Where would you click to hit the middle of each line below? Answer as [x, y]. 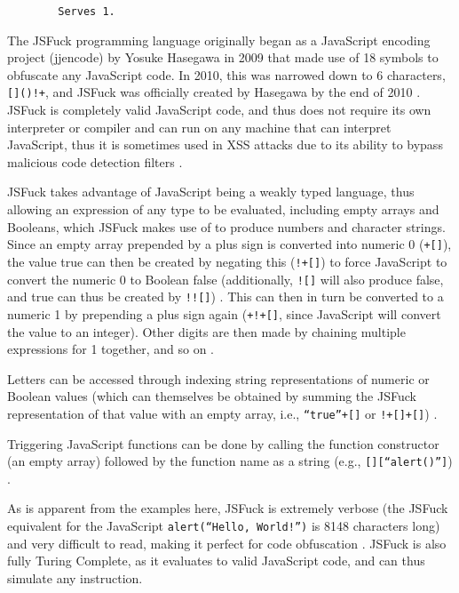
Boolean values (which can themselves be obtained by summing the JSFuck [212, 396]
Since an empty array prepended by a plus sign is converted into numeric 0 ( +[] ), [229, 244]
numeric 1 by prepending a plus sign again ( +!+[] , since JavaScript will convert [224, 313]
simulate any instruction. [75, 577]
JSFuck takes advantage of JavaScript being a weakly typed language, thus [211, 192]
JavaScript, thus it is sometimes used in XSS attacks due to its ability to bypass [225, 144]
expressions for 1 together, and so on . [111, 349]
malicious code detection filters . [95, 161]
